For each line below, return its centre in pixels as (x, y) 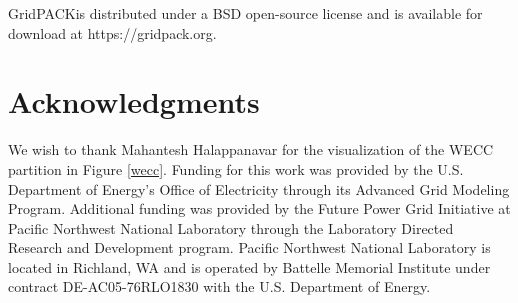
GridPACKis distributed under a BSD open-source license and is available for (245, 13)
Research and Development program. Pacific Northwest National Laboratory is (249, 247)
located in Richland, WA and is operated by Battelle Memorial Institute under (249, 266)
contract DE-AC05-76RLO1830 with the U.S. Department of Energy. (219, 286)
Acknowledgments (134, 101)
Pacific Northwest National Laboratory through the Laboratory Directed (231, 227)
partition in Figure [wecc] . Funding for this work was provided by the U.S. (236, 168)
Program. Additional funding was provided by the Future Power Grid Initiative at (259, 208)
